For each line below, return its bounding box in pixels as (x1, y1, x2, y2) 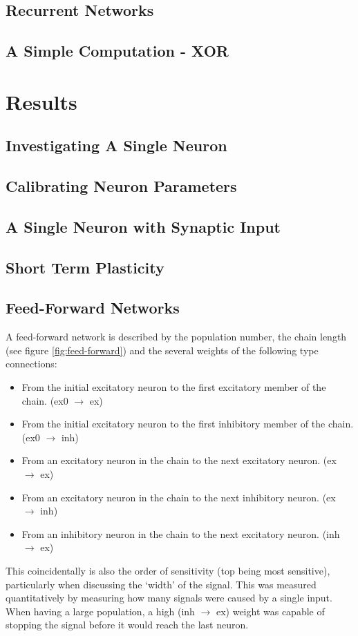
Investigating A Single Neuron (6, 135, 227, 156)
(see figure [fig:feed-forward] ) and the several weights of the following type (6, 343, 319, 357)
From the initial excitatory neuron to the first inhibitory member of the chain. (21, 416, 354, 431)
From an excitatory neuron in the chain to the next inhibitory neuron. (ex (21, 490, 336, 504)
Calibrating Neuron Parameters (6, 175, 237, 197)
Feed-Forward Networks (6, 297, 180, 318)
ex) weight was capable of (216, 604, 325, 618)
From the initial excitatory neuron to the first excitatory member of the (21, 380, 326, 394)
